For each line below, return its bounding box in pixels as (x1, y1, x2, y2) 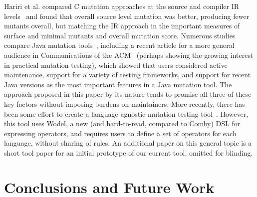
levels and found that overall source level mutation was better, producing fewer (4, 10, 250, 21)
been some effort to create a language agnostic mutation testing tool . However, (4, 108, 249, 119)
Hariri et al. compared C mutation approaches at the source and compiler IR (4, 1, 240, 11)
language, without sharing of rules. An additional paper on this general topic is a (4, 138, 252, 148)
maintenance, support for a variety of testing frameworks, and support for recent (4, 69, 251, 80)
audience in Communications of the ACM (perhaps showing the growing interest (4, 49, 254, 60)
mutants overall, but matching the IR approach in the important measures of (4, 20, 240, 31)
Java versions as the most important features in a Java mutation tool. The (4, 79, 232, 89)
